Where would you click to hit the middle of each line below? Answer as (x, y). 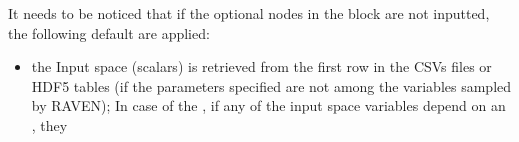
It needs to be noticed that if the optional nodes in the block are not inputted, (249, 13)
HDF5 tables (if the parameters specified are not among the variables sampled (271, 85)
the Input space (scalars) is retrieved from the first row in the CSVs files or (261, 66)
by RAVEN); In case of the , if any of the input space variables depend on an (268, 105)
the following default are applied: (109, 32)
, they (49, 124)
